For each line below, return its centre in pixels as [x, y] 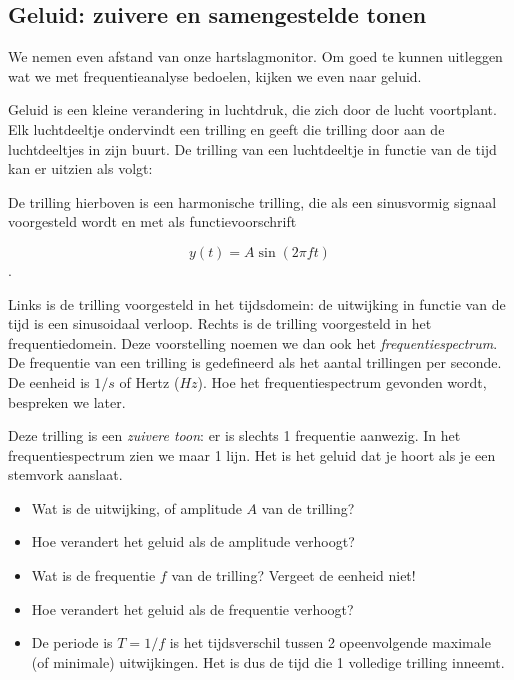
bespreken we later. [67, 401]
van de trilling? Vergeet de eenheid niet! [293, 575]
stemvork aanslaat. [65, 474]
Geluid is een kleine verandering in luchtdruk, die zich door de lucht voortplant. [252, 109]
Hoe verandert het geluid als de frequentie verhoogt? [192, 608]
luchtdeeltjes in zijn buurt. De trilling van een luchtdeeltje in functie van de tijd [252, 148]
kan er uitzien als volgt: [80, 168]
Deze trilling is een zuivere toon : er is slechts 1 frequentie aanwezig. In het [234, 435]
